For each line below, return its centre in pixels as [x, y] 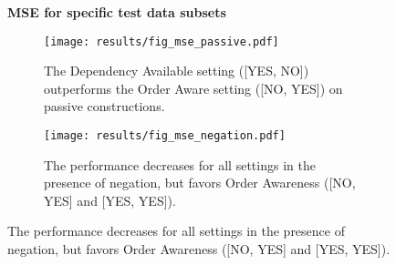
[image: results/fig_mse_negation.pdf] [165, 136]
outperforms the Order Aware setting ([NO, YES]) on [193, 88]
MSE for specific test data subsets [117, 12]
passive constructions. [104, 106]
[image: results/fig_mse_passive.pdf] [162, 41]
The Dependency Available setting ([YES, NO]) [177, 71]
